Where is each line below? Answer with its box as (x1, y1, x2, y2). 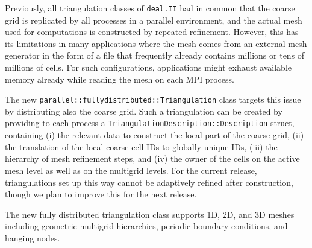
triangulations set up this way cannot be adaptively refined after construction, (5, 176, 293, 188)
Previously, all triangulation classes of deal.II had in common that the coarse (5, 2, 295, 14)
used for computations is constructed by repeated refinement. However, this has (5, 25, 299, 38)
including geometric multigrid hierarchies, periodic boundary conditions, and (5, 220, 288, 232)
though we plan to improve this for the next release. (5, 188, 197, 200)
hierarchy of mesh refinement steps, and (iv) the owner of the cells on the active (5, 152, 300, 165)
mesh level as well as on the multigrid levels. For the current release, (5, 164, 257, 176)
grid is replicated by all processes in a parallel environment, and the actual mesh (5, 13, 302, 26)
